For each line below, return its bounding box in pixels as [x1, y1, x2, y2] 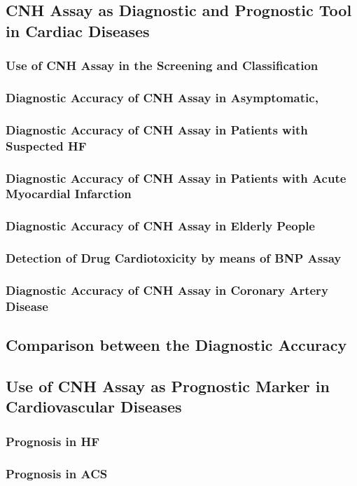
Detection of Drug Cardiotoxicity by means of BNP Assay [6, 249, 342, 267]
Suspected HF [6, 137, 87, 154]
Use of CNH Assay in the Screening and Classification [6, 57, 318, 74]
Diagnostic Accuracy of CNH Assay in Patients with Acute [6, 169, 346, 186]
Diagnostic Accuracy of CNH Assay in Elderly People [6, 217, 315, 235]
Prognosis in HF [6, 432, 100, 450]
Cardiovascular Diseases [6, 396, 182, 417]
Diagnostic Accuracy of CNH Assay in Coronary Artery [6, 282, 328, 298]
